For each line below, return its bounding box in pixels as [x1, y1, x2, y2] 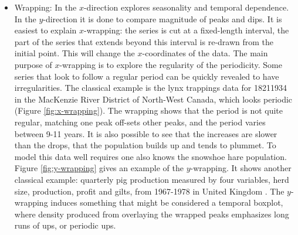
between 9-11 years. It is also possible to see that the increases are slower [14, 127, 277, 139]
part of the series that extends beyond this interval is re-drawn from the [14, 35, 274, 47]
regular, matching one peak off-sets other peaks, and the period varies [14, 115, 266, 128]
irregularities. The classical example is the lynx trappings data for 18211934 [14, 81, 287, 94]
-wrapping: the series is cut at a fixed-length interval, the [84, 24, 289, 36]
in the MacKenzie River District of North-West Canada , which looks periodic [14, 93, 293, 105]
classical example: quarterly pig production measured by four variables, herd [14, 173, 289, 185]
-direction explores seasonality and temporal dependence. [83, 1, 289, 13]
